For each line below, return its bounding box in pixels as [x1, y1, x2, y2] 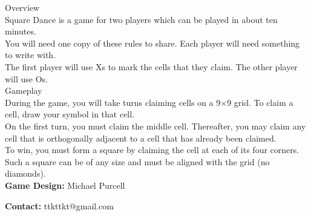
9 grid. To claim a [227, 96, 293, 108]
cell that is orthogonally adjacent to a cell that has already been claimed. [5, 131, 277, 144]
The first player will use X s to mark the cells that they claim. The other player [5, 60, 298, 73]
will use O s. [5, 72, 48, 85]
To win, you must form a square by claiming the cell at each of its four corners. [5, 143, 300, 156]
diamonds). [5, 167, 46, 180]
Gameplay [5, 84, 42, 97]
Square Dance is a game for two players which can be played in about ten [5, 13, 278, 25]
